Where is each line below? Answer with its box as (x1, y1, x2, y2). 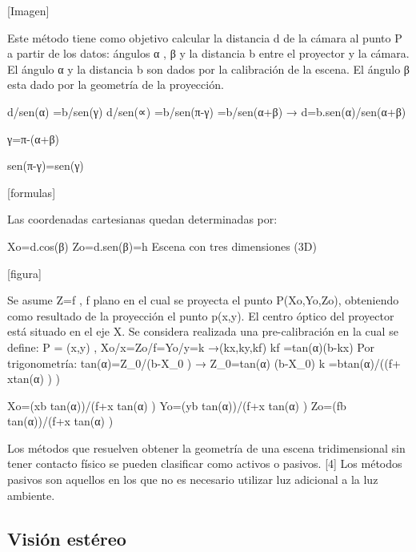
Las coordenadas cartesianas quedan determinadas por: (7, 211, 278, 228)
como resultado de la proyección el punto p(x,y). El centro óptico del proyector (7, 307, 394, 324)
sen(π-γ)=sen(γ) (7, 157, 84, 174)
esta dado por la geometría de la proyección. (7, 76, 224, 93)
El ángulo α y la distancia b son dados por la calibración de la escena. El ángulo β (7, 60, 410, 77)
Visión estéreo (7, 526, 126, 550)
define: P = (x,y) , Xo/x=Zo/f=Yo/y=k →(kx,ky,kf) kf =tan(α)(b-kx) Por (7, 338, 374, 355)
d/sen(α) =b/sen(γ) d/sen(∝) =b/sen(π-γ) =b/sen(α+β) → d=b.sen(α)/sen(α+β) (7, 103, 406, 119)
